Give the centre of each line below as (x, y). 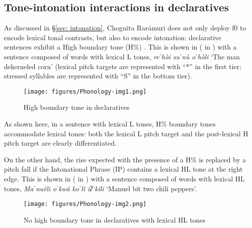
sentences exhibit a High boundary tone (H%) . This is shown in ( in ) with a (120, 47)
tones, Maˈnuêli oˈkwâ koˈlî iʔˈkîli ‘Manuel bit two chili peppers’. (101, 188)
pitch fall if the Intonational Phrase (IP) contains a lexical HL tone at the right (123, 169)
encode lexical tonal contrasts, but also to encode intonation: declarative (113, 37)
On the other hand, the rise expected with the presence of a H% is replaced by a (125, 159)
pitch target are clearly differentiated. (60, 143)
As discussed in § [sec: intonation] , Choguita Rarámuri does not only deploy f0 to (125, 28)
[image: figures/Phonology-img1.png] (85, 91)
